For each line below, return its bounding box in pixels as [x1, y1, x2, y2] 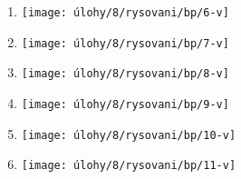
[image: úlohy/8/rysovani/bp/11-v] [21, 159, 236, 173]
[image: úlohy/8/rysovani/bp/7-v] [21, 36, 229, 50]
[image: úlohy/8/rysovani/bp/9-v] [21, 97, 229, 111]
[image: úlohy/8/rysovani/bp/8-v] [21, 67, 229, 81]
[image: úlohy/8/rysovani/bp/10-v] [21, 128, 236, 142]
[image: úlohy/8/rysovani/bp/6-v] [21, 6, 229, 19]
